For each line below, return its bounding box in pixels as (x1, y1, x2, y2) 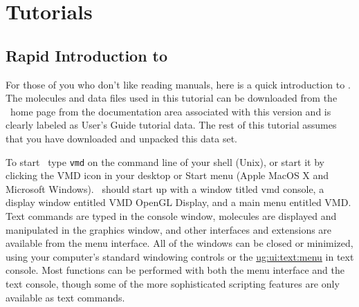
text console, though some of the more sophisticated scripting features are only (6, 276, 340, 290)
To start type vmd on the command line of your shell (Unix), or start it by (6, 154, 324, 169)
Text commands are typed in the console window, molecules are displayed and (6, 208, 337, 223)
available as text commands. (6, 290, 125, 304)
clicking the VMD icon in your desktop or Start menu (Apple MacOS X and (6, 168, 329, 183)
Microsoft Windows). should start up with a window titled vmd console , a (6, 181, 324, 196)
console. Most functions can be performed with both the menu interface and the (6, 263, 344, 277)
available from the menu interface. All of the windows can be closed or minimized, (6, 236, 353, 250)
